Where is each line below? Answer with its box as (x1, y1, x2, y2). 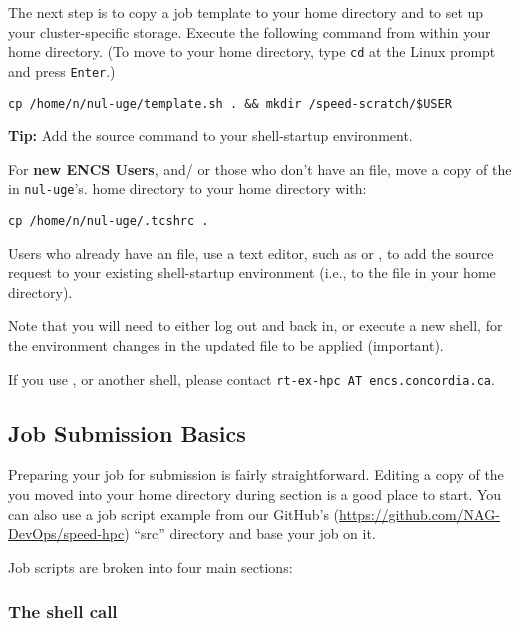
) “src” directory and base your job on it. (124, 523, 376, 544)
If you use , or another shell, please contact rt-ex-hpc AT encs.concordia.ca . (8, 368, 495, 389)
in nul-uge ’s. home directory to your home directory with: (8, 178, 367, 199)
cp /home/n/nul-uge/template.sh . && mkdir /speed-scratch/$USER (8, 96, 452, 111)
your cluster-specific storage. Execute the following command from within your (8, 21, 491, 42)
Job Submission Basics (8, 417, 246, 448)
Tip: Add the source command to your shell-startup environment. (8, 125, 413, 146)
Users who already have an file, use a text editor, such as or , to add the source (8, 242, 494, 263)
